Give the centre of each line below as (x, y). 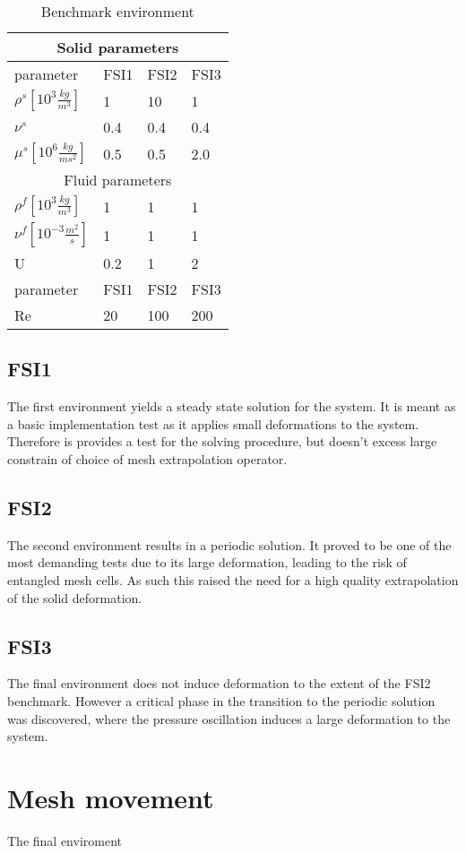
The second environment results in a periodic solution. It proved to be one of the (229, 544)
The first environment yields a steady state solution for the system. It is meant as (232, 406)
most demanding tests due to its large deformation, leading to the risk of (207, 562)
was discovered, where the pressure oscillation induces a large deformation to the (229, 718)
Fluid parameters (118, 180)
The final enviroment (65, 840)
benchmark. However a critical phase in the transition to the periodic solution (221, 700)
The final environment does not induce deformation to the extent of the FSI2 (219, 683)
